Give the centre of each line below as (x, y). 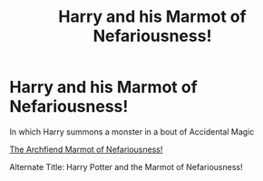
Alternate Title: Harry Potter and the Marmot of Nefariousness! (126, 166)
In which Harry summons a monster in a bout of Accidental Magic (132, 131)
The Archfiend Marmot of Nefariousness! (86, 149)
